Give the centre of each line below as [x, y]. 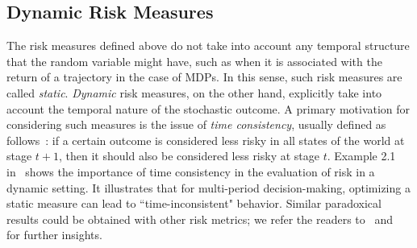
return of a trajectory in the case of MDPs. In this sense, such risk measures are [204, 77]
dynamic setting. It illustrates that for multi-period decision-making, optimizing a [208, 187]
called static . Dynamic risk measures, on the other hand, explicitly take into [194, 92]
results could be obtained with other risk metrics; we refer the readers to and [200, 219]
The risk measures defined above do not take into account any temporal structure [208, 45]
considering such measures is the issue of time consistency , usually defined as [196, 124]
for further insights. [54, 235]
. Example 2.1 [361, 156]
